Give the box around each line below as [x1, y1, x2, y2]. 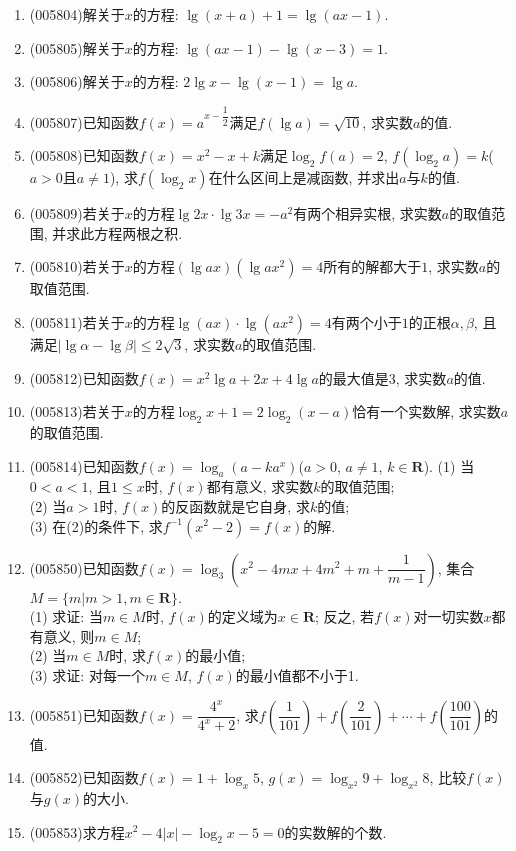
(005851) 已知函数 [29, 704, 139, 725]
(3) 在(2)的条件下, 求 [29, 515, 163, 536]
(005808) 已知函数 [29, 145, 139, 166]
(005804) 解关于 [29, 4, 125, 24]
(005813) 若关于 [29, 401, 125, 422]
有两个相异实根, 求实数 [293, 203, 442, 224]
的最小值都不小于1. [235, 664, 359, 685]
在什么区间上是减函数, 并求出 [208, 167, 400, 188]
